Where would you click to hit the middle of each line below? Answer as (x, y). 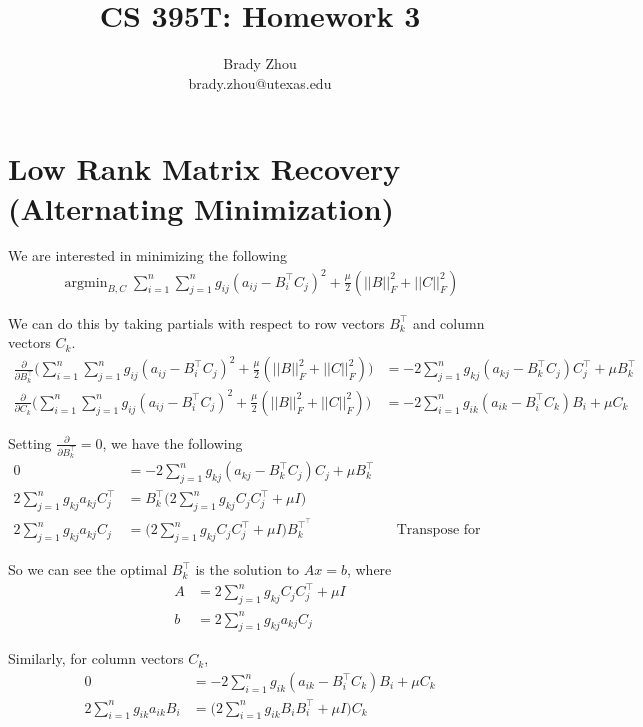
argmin (86, 282)
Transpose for (438, 530)
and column (448, 322)
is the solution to (247, 569)
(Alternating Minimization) (201, 207)
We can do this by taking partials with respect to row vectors (196, 322)
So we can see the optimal (88, 569)
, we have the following (172, 442)
